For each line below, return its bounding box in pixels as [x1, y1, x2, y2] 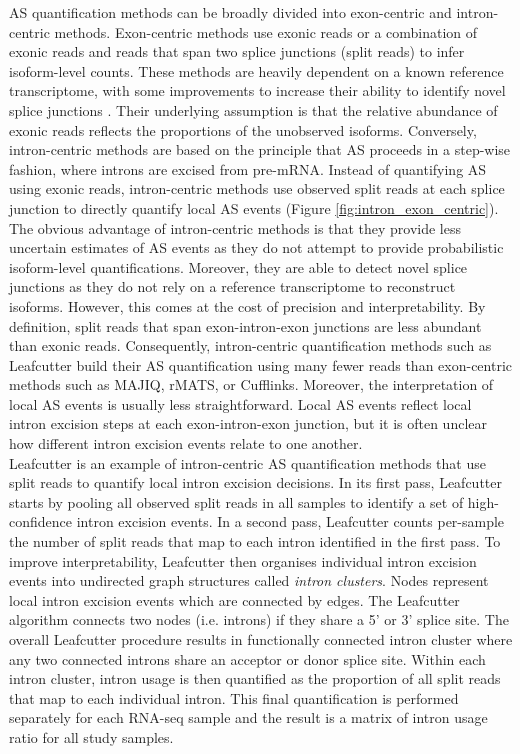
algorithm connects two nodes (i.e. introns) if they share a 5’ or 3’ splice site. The [9, 609, 509, 630]
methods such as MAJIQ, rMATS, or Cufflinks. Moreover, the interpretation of [9, 374, 494, 395]
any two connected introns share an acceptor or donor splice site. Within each [9, 648, 486, 669]
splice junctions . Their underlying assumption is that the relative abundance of [9, 99, 498, 120]
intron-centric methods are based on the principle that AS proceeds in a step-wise [9, 139, 511, 160]
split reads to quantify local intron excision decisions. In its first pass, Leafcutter [9, 472, 502, 493]
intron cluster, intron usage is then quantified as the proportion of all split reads [9, 668, 501, 689]
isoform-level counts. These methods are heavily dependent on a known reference [9, 60, 504, 81]
